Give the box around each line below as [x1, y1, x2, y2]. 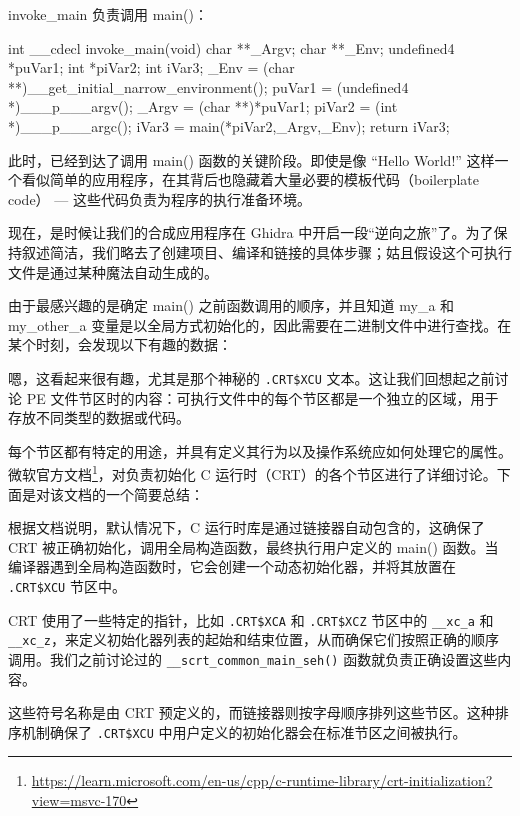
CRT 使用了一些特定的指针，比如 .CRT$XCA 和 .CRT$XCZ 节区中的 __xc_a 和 [8, 609, 494, 630]
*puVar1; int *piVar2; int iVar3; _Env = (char [8, 57, 295, 78]
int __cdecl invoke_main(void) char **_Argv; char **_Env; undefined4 [8, 37, 455, 58]
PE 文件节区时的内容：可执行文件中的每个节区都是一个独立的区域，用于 [26, 387, 499, 408]
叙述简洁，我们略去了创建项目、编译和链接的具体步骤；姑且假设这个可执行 [21, 241, 512, 262]
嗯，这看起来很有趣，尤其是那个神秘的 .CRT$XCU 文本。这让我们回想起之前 [8, 367, 495, 388]
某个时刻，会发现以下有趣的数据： [8, 334, 232, 355]
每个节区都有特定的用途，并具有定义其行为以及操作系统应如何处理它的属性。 [8, 440, 512, 461]
